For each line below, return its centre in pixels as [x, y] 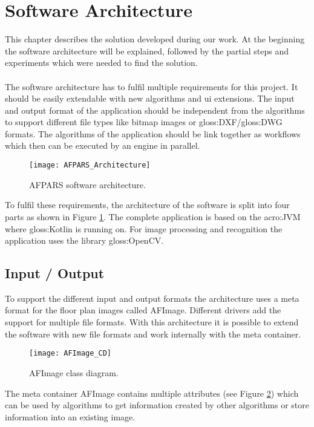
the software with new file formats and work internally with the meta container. [153, 334]
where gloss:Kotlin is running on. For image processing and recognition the [144, 228]
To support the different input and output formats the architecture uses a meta [152, 298]
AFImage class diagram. [74, 372]
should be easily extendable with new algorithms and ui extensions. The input [150, 98]
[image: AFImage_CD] [70, 354]
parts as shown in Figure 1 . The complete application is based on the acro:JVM [153, 216]
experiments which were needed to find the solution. [101, 63]
